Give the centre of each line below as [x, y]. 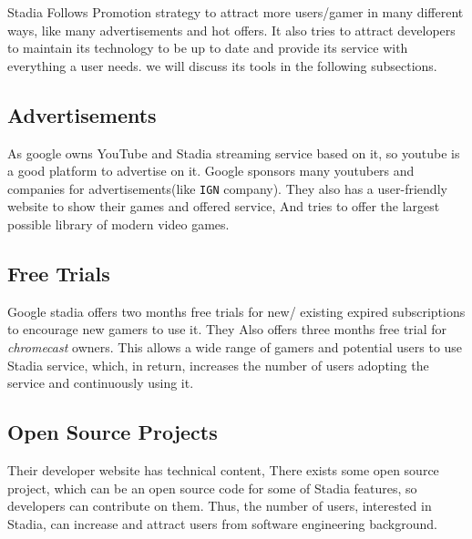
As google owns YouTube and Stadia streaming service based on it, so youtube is [234, 153]
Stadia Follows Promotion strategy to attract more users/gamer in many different [236, 12]
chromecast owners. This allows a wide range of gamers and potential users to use [235, 347]
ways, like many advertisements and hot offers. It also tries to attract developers [231, 30]
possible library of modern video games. [118, 224]
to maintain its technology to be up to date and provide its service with [208, 48]
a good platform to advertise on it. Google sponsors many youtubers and [211, 171]
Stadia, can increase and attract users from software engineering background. [222, 523]
